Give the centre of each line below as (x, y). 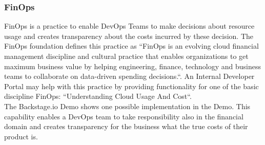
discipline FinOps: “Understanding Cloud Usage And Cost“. (98, 96)
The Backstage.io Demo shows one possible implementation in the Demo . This (127, 106)
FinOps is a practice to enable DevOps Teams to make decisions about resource (129, 26)
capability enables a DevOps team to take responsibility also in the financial (124, 116)
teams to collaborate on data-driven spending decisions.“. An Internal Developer (129, 76)
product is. (21, 136)
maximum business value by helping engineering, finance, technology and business (133, 66)
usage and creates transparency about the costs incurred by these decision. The (129, 36)
